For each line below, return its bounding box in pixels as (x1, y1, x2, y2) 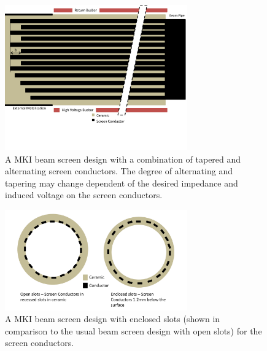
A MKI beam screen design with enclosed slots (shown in (5, 312, 220, 325)
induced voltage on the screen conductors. (5, 188, 163, 201)
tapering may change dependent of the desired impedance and (5, 176, 238, 189)
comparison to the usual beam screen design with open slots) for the (5, 324, 262, 337)
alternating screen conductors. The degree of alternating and (5, 164, 233, 177)
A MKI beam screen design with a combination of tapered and (5, 152, 241, 165)
